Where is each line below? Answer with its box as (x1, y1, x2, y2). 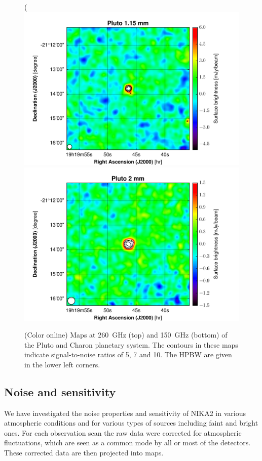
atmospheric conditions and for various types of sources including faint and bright (4, 417, 258, 428)
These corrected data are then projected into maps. (4, 447, 164, 458)
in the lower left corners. (24, 359, 100, 369)
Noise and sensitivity (4, 384, 116, 399)
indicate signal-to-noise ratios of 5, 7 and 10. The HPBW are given (24, 349, 232, 360)
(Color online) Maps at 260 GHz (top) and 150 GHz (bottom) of (24, 329, 228, 340)
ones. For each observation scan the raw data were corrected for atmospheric (4, 427, 242, 438)
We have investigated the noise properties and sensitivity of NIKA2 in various (4, 407, 246, 418)
